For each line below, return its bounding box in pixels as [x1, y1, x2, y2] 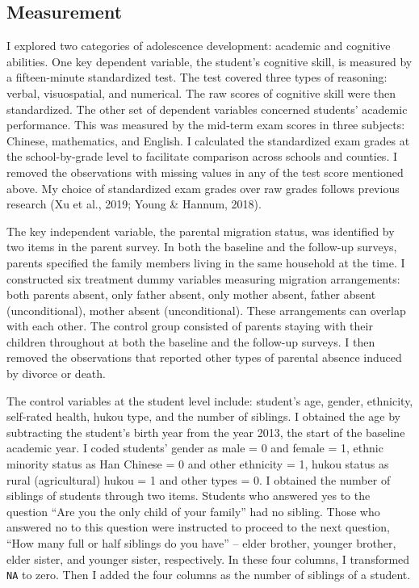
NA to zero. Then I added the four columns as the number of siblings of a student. [6, 566, 411, 583]
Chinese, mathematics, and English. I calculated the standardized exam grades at [6, 132, 410, 149]
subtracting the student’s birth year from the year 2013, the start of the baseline [6, 423, 405, 440]
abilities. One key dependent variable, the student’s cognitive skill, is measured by [6, 52, 413, 69]
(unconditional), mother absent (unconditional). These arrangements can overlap [6, 301, 406, 318]
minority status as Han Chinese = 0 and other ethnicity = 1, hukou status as [6, 456, 389, 472]
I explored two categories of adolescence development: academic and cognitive [6, 37, 391, 54]
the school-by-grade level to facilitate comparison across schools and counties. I [6, 148, 397, 165]
